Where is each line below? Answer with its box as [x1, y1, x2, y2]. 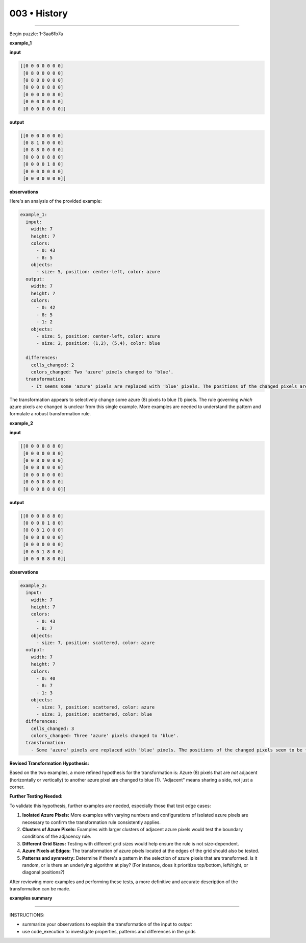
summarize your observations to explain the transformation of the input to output [22, 921, 192, 927]
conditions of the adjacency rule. [22, 833, 91, 840]
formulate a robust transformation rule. [9, 411, 91, 417]
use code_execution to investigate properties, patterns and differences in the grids [22, 928, 196, 934]
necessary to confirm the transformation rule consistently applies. [22, 819, 161, 825]
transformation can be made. [9, 886, 71, 892]
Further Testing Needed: [9, 793, 63, 799]
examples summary [9, 895, 53, 901]
